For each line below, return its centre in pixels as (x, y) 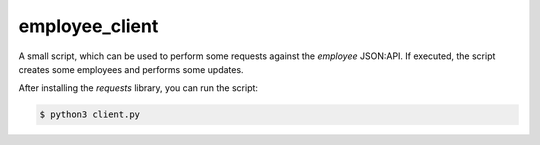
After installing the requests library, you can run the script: (138, 88)
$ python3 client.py (89, 114)
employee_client (88, 26)
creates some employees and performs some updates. (131, 69)
